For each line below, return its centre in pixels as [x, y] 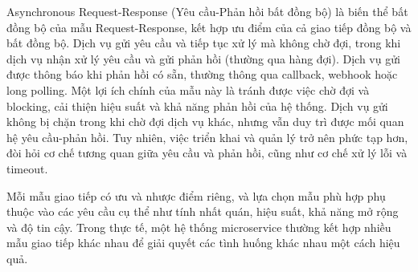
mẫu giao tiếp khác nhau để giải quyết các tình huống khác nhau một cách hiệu [203, 243]
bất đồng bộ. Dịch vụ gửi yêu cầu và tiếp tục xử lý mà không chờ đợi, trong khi [204, 43]
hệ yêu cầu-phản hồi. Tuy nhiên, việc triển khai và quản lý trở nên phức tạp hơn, [207, 137]
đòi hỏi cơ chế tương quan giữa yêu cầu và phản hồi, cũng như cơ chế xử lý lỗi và [207, 153]
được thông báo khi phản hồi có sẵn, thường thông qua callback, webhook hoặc [202, 74]
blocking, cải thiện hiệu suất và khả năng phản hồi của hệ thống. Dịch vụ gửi [197, 106]
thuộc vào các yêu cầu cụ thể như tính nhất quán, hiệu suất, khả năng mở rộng [203, 211]
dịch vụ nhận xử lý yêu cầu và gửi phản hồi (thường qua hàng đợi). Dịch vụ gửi [203, 58]
